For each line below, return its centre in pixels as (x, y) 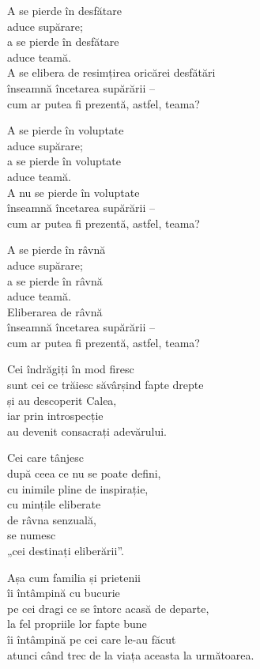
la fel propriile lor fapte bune (77, 624)
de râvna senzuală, (52, 519)
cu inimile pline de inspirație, (78, 488)
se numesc (32, 535)
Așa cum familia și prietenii (74, 577)
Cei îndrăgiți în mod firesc (71, 369)
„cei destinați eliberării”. (66, 550)
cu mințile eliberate (54, 504)
